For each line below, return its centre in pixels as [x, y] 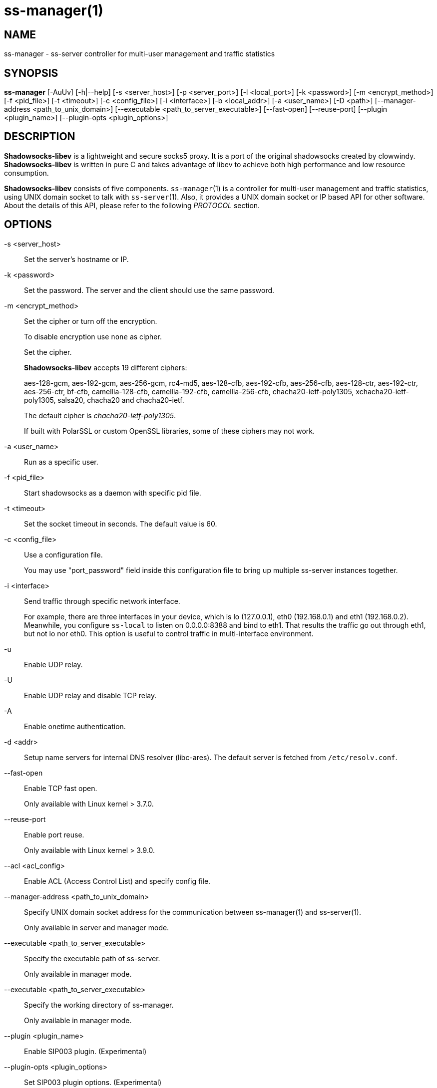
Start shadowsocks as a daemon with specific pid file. [113, 493]
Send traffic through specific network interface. [102, 601]
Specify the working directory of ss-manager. [99, 1005]
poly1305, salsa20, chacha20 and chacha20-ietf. [104, 400]
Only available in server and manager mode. [97, 927]
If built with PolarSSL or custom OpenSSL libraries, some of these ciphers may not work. [170, 431]
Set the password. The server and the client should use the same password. [149, 290]
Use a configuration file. [63, 554]
